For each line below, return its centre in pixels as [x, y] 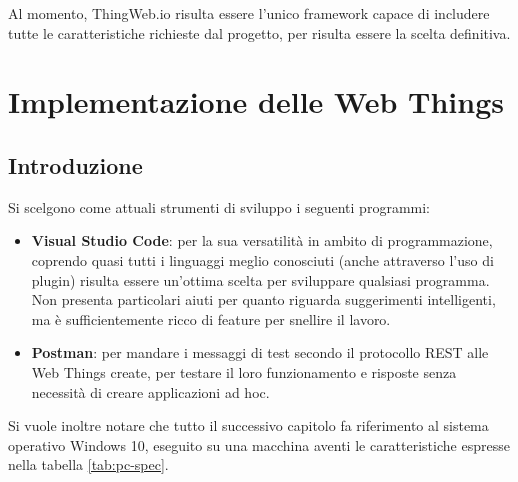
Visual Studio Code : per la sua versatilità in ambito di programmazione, [262, 240]
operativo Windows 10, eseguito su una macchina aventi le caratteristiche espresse [259, 444]
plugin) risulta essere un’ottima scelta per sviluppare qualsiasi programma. [260, 279]
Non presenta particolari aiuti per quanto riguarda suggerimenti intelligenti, [263, 299]
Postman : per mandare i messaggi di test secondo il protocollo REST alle [260, 352]
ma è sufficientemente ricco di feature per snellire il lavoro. [211, 318]
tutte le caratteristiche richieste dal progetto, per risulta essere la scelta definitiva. [259, 32]
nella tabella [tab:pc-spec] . [88, 464]
